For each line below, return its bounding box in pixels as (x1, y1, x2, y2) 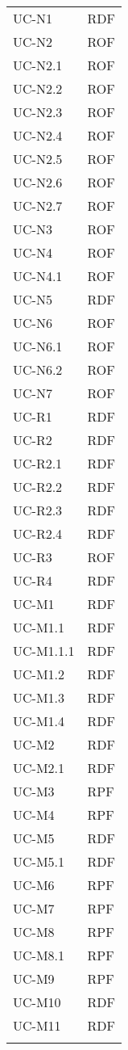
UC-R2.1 (13, 454, 63, 472)
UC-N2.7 (13, 196, 63, 215)
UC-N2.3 (13, 103, 63, 121)
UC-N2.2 (13, 79, 63, 98)
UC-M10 (13, 993, 61, 1011)
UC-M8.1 (13, 946, 65, 964)
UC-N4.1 (13, 267, 63, 285)
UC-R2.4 (13, 524, 63, 543)
